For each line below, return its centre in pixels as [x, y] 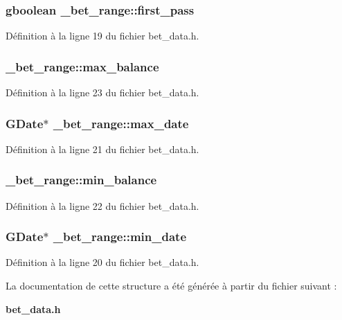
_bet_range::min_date [120, 237]
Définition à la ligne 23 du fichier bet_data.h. [102, 92]
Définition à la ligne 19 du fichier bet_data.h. [102, 36]
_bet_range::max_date [121, 123]
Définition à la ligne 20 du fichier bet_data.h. [102, 262]
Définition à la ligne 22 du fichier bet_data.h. [102, 205]
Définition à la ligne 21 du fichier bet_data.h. [102, 149]
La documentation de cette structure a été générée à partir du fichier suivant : [171, 286]
